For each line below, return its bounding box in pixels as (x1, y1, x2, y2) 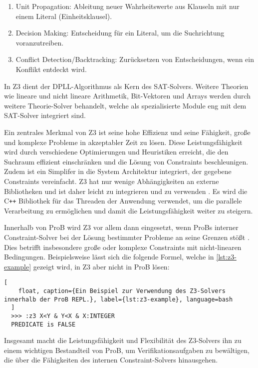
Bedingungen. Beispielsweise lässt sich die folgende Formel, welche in (4, 251, 214, 262)
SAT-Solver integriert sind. (4, 110, 86, 120)
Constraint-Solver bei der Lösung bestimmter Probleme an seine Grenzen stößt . (4, 231, 250, 242)
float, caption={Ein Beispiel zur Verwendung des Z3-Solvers (18, 287, 226, 294)
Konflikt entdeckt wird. (15, 63, 87, 74)
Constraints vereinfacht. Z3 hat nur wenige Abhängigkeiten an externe (4, 175, 219, 186)
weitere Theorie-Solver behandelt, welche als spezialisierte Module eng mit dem (4, 100, 247, 110)
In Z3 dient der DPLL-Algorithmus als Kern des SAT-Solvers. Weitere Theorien (4, 80, 249, 91)
